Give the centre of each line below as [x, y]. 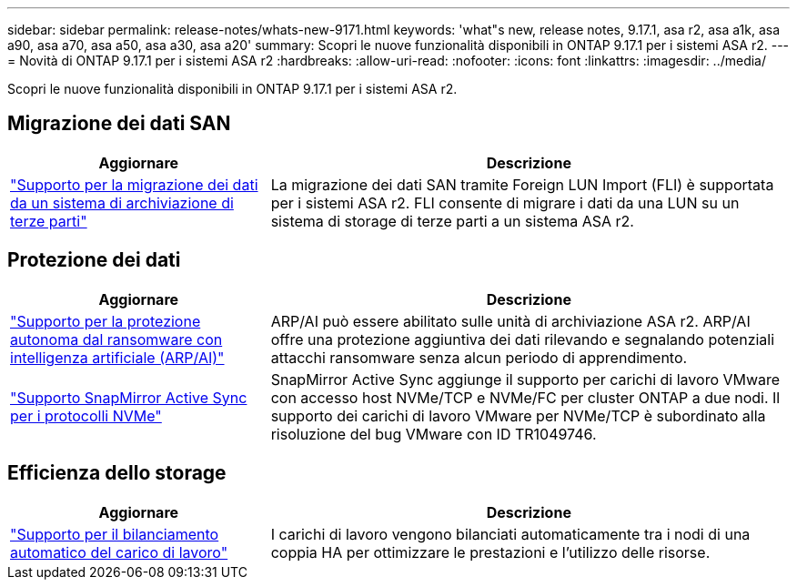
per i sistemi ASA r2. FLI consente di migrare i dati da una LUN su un [505, 202]
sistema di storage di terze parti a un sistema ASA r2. [452, 221]
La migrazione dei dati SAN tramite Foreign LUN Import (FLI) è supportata [522, 184]
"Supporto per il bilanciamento [115, 534]
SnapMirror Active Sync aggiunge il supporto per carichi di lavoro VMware [525, 379]
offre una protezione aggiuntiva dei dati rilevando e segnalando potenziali [523, 339]
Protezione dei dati [94, 260]
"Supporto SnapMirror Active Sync [129, 397]
